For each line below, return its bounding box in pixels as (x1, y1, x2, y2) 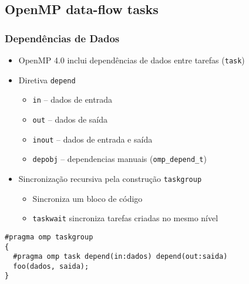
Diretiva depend (18, 73, 76, 86)
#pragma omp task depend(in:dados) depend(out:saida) (13, 252, 228, 261)
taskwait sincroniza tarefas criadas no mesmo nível (32, 212, 218, 224)
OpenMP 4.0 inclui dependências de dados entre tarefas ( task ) (18, 54, 245, 66)
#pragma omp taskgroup (5, 232, 93, 241)
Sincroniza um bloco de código (32, 192, 143, 204)
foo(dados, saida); (13, 262, 89, 271)
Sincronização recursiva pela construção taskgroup (18, 172, 202, 184)
